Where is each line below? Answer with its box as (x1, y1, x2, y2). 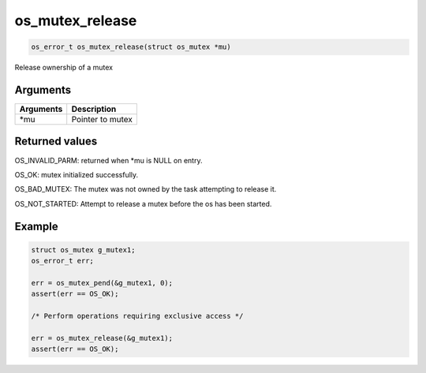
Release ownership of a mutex (14, 63, 114, 73)
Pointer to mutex (71, 114, 133, 125)
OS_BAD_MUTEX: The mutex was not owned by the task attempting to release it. (14, 185, 277, 194)
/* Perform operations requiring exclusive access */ (31, 311, 244, 321)
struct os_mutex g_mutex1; (31, 245, 136, 254)
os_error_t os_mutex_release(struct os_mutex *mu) (31, 43, 232, 51)
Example (14, 219, 58, 233)
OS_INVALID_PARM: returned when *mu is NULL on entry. (14, 155, 203, 165)
